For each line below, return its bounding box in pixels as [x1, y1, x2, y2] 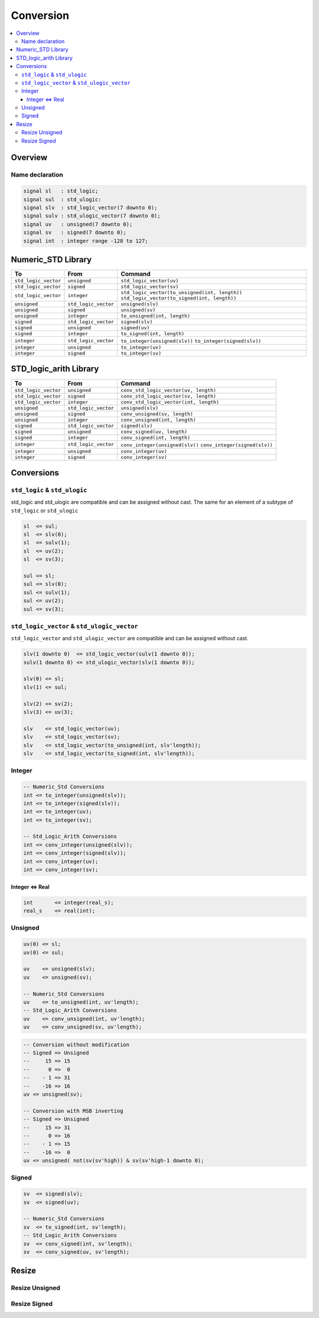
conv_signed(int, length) [121, 434, 190, 441]
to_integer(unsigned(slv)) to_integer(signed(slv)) [121, 338, 262, 345]
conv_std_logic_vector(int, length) [121, 398, 220, 405]
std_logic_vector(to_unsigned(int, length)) [121, 290, 242, 296]
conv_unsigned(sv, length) [121, 410, 193, 417]
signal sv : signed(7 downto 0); [23, 229, 126, 236]
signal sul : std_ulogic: [23, 196, 102, 202]
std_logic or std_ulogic [11, 507, 79, 514]
